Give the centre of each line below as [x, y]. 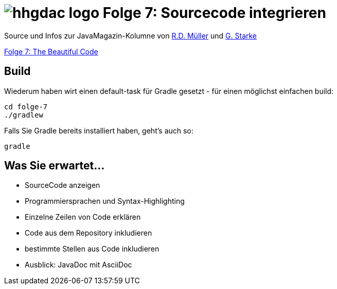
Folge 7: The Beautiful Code [51, 51]
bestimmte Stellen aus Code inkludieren [92, 249]
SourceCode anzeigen [63, 185]
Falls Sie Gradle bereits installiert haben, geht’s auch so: [99, 130]
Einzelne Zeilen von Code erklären [83, 217]
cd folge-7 [26, 107]
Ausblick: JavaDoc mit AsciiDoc [78, 265]
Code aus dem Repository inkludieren [88, 233]
